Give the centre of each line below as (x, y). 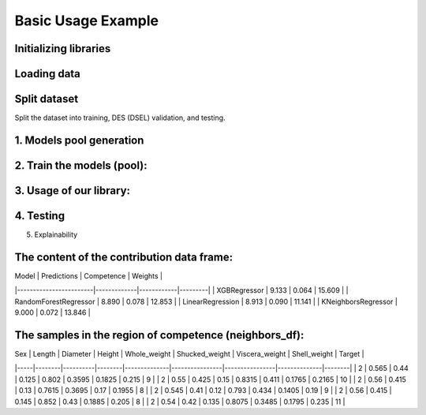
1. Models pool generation (79, 140)
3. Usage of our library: (72, 191)
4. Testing (40, 216)
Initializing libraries (63, 49)
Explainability (56, 235)
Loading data (47, 74)
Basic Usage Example (87, 21)
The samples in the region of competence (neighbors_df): (159, 335)
